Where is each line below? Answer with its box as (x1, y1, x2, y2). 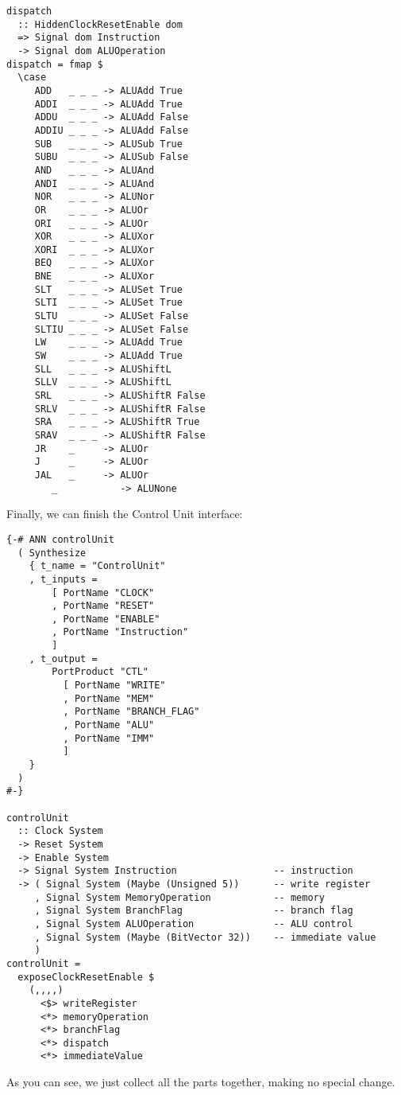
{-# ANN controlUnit (6, 533, 115, 545)
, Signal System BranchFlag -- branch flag (34, 905, 353, 917)
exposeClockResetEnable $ (17, 971, 155, 983)
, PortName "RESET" (52, 600, 155, 612)
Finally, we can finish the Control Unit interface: (6, 505, 243, 522)
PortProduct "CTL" (52, 666, 148, 678)
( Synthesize (17, 547, 87, 559)
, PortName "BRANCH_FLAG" (63, 706, 200, 718)
